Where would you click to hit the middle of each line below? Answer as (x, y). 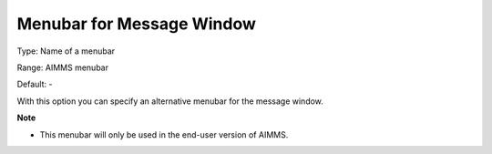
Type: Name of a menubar (66, 51)
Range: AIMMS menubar (63, 67)
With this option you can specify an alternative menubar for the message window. (170, 101)
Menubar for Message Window (137, 24)
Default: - (35, 84)
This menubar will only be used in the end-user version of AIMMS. (164, 134)
